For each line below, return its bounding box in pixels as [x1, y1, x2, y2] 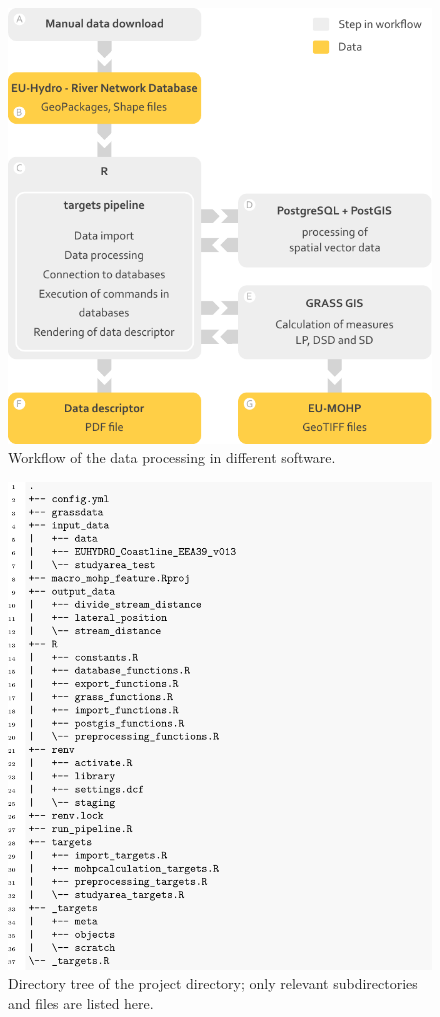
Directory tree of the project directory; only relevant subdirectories [8, 973, 418, 994]
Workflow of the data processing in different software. [8, 447, 336, 468]
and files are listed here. [8, 992, 154, 1013]
